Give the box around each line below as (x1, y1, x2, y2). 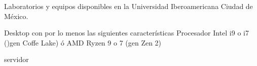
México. (4, 10, 28, 21)
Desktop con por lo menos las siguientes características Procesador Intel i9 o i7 (4, 27, 249, 38)
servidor (4, 54, 29, 64)
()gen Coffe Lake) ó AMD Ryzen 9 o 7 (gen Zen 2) (4, 37, 162, 47)
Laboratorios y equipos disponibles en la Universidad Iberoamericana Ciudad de (4, 1, 253, 11)
